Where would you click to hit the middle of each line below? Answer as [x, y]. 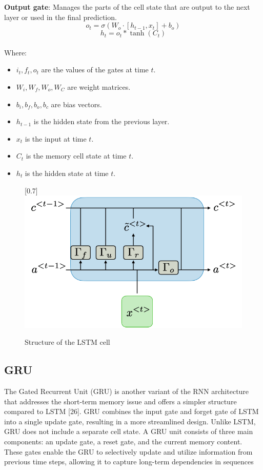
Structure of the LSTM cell [67, 342]
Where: [15, 52]
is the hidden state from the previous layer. [102, 121]
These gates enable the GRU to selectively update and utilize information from [128, 451]
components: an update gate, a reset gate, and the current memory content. [123, 441]
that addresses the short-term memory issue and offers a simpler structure [120, 401]
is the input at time [56, 138]
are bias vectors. [76, 104]
